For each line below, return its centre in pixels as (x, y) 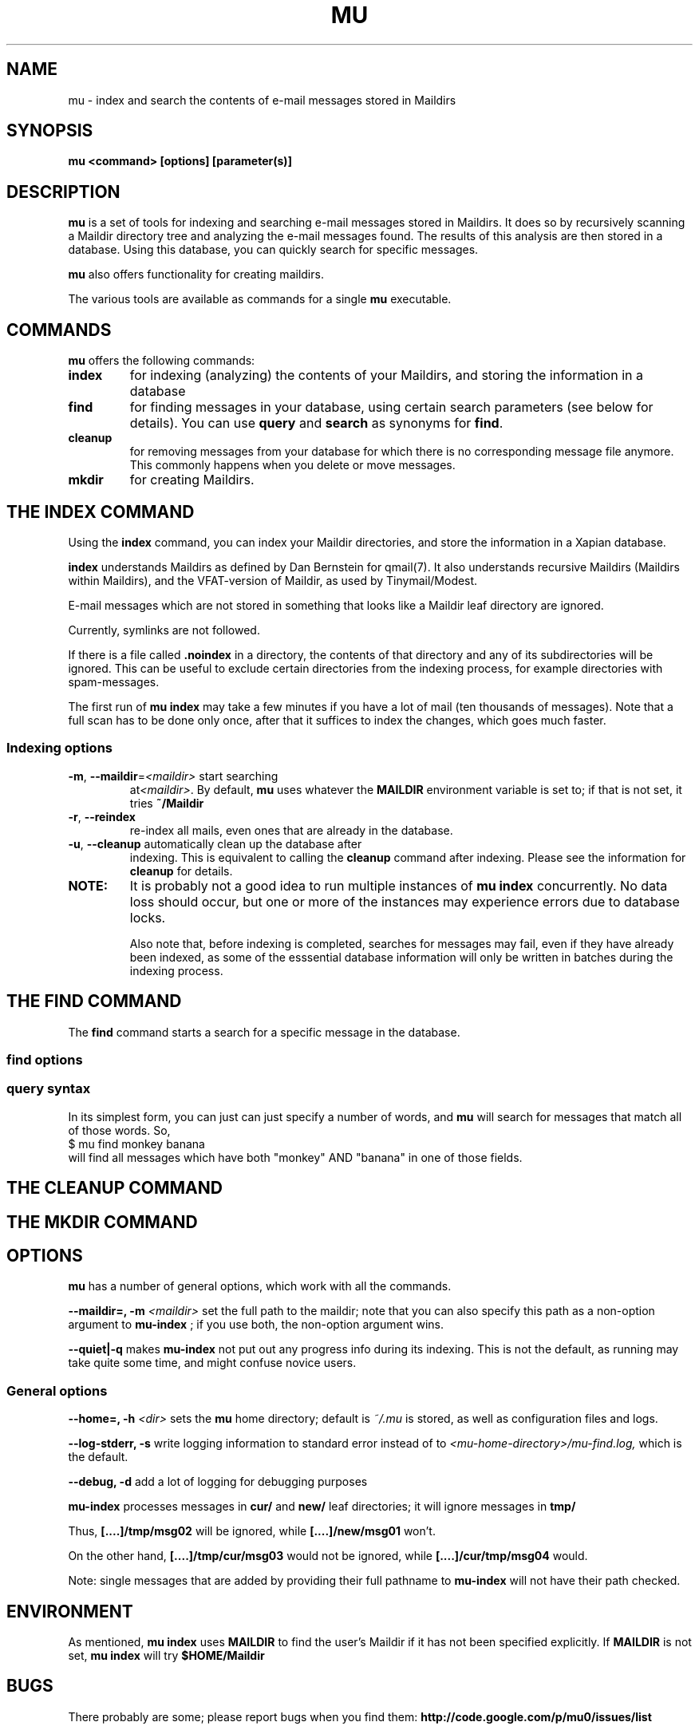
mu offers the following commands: (162, 361)
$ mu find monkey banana (136, 1143)
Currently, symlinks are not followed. (164, 630)
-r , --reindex (102, 816)
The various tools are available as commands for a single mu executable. (260, 299)
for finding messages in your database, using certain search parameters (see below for (391, 407)
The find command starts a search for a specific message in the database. (264, 1032)
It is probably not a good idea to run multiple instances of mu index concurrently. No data (399, 885)
